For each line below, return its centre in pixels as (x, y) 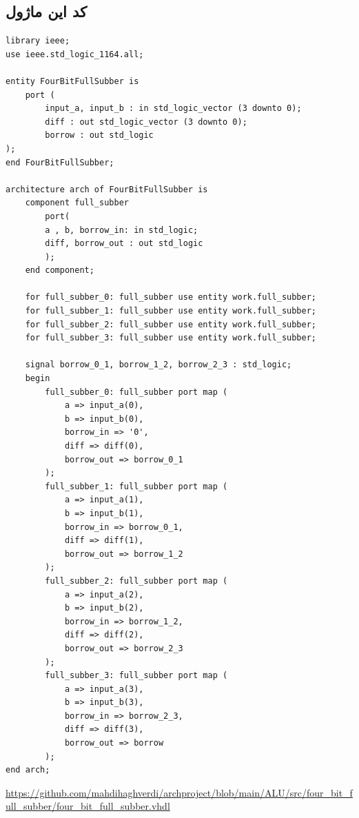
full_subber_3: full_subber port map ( (136, 676)
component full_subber (77, 203)
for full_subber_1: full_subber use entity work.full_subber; (171, 311)
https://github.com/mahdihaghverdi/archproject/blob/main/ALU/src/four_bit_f (179, 792)
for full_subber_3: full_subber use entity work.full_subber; (171, 338)
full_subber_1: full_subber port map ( (136, 486)
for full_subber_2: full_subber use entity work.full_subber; (171, 324)
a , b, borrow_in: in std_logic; (122, 230)
